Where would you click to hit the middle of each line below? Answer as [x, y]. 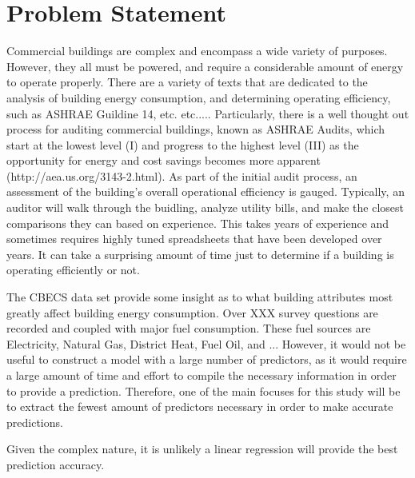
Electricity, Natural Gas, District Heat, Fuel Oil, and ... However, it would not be [206, 343]
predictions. [35, 422]
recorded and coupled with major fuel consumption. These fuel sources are [189, 328]
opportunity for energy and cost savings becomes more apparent [164, 160]
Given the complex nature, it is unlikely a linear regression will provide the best [202, 449]
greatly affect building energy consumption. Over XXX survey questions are [192, 312]
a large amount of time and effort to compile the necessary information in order [202, 375]
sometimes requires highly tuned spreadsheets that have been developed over [194, 239]
